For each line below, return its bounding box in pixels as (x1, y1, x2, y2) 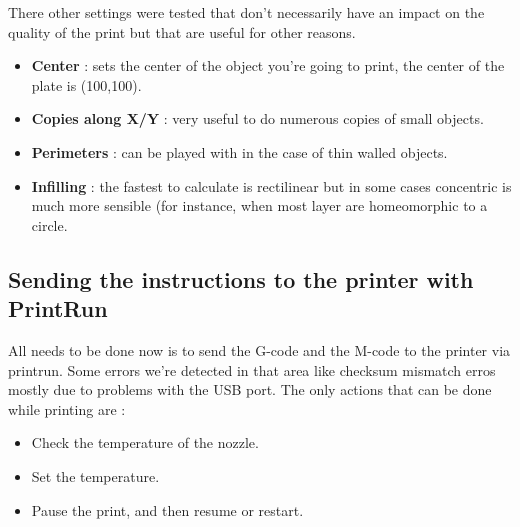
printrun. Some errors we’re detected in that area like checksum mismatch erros (8, 359, 496, 380)
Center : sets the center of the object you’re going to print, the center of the (31, 55, 505, 76)
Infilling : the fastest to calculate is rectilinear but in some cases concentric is (31, 175, 512, 196)
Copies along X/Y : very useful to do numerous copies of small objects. (31, 108, 484, 129)
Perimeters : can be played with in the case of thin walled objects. (31, 141, 448, 162)
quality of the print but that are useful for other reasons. (8, 21, 356, 42)
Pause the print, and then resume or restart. (31, 499, 304, 520)
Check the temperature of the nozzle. (31, 432, 259, 453)
